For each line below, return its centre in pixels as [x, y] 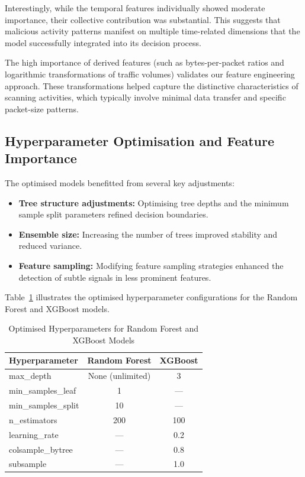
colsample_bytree [41, 449]
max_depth [30, 376]
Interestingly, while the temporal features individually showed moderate [135, 8]
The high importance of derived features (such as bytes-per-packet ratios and [145, 62]
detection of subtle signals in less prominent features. [115, 277]
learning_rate [34, 434]
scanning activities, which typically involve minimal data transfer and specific [145, 97]
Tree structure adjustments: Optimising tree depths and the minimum [154, 202]
